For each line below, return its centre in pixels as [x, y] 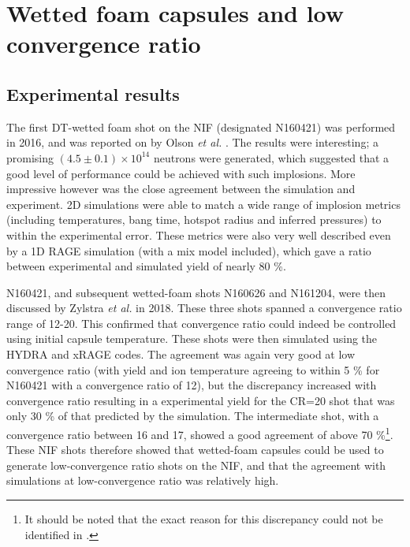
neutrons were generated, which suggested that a [271, 157]
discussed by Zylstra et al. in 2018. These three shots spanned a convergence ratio [204, 308]
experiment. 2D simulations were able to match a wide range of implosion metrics [203, 204]
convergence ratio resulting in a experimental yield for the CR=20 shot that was [201, 400]
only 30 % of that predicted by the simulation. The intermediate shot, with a [193, 416]
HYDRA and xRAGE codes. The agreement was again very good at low [181, 354]
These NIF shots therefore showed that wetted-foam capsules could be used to [195, 450]
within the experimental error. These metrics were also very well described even [199, 234]
